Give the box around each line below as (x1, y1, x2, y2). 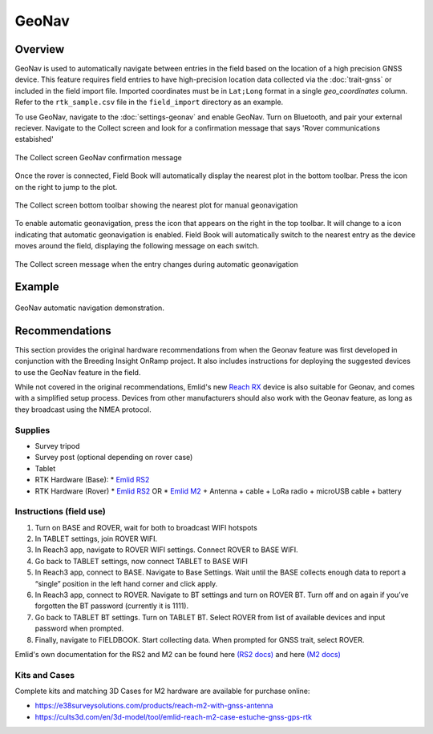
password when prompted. (34, 623, 124, 633)
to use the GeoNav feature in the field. (14, 367, 141, 377)
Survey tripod (34, 441, 80, 450)
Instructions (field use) (14, 506, 106, 517)
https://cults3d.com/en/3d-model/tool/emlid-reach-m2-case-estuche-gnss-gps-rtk (34, 712, 313, 721)
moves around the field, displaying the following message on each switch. (14, 241, 260, 251)
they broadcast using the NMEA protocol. (14, 405, 152, 414)
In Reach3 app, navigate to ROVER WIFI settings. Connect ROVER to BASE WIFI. (34, 545, 298, 555)
